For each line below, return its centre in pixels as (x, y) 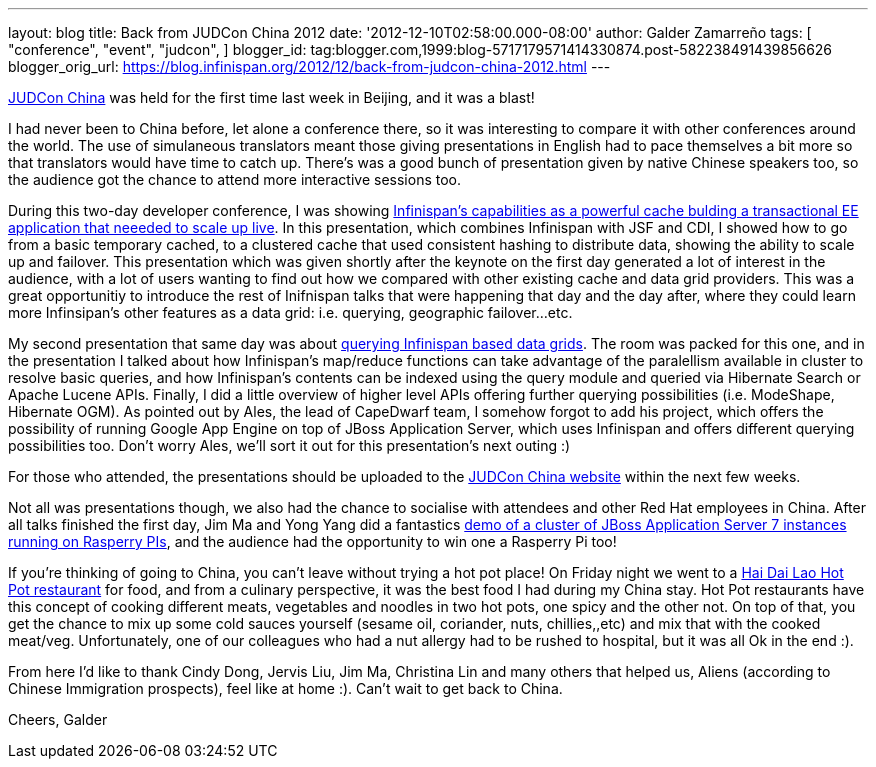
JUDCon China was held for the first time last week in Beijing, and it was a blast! (271, 97)
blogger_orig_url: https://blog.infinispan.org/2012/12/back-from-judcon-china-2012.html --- (309, 66)
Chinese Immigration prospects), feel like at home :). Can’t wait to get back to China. (285, 688)
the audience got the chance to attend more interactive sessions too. (234, 179)
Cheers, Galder (58, 719)
